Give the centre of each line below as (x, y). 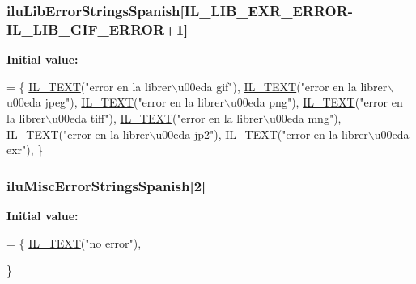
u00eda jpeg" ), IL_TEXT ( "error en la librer (115, 102)
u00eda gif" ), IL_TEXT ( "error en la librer (282, 86)
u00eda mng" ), (306, 117)
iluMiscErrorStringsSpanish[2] (106, 185)
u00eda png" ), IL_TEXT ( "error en (316, 102)
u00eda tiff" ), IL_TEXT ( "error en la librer (158, 117)
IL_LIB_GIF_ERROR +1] (98, 29)
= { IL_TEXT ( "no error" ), (74, 242)
